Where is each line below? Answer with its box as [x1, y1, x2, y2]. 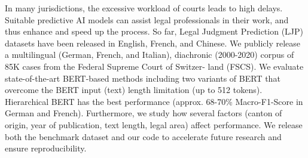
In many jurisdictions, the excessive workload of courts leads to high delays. [5, 2, 283, 14]
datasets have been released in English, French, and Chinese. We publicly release [5, 36, 301, 49]
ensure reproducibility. [5, 142, 87, 154]
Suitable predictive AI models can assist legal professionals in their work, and [5, 13, 289, 26]
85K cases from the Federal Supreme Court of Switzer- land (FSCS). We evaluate [5, 60, 304, 72]
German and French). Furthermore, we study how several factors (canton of [5, 107, 282, 119]
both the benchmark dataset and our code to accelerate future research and [5, 130, 282, 142]
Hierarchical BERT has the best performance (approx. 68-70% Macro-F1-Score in [5, 95, 303, 107]
